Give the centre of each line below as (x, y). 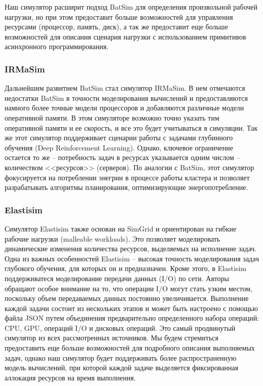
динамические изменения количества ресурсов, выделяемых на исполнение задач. (131, 248)
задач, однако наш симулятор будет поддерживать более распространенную (121, 357)
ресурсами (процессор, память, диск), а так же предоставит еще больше (116, 27)
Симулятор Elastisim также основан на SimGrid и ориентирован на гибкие (121, 228)
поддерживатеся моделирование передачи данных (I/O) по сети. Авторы (117, 278)
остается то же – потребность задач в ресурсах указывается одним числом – (122, 157)
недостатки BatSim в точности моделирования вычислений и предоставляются (126, 98)
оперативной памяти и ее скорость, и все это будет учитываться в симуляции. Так (131, 127)
